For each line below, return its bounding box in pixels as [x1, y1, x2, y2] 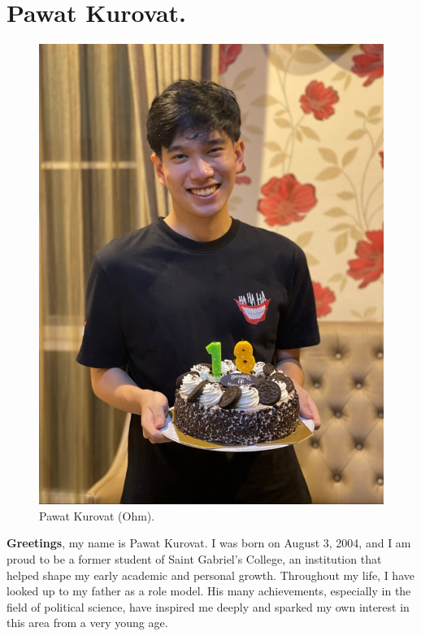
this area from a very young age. [7, 614, 168, 631]
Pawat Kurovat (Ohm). [39, 507, 155, 524]
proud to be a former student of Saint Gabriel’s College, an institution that [7, 550, 382, 567]
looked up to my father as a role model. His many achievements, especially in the [7, 582, 411, 599]
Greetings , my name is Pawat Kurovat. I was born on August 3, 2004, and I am [7, 534, 411, 551]
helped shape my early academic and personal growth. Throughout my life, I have [7, 566, 414, 583]
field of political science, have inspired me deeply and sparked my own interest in [7, 598, 410, 615]
